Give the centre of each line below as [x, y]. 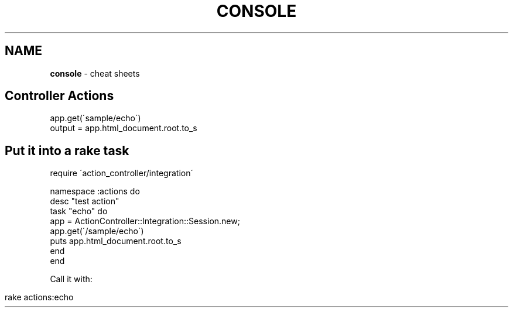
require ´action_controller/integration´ [122, 173]
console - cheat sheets [95, 73]
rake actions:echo [39, 297]
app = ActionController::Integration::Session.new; [145, 221]
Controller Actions [59, 96]
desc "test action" [85, 201]
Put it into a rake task [67, 150]
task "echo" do [79, 211]
